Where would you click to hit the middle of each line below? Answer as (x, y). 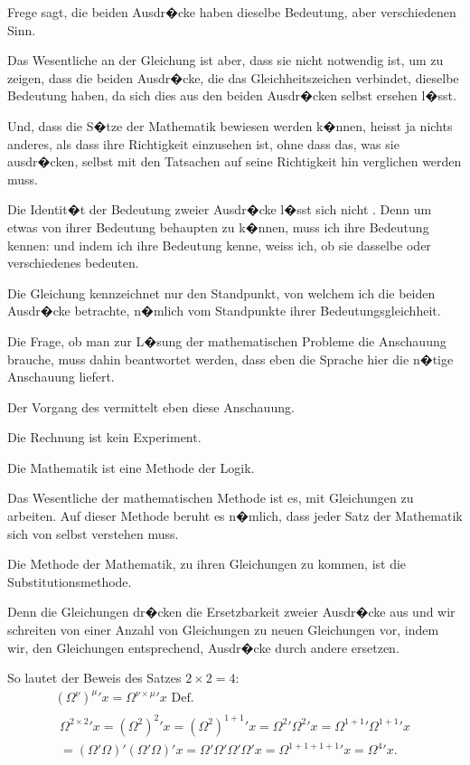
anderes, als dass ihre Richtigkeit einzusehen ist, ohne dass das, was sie (203, 143)
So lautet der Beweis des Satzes (94, 678)
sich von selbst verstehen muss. (93, 533)
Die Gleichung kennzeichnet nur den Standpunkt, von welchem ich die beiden (221, 293)
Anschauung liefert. (61, 377)
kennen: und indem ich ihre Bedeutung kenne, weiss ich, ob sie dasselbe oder (219, 245)
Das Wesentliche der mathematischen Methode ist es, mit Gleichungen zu (211, 498)
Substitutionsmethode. (70, 581)
